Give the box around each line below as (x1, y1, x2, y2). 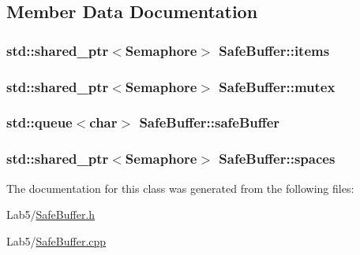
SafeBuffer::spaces (219, 149, 336, 168)
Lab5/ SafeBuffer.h (6, 206, 96, 223)
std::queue (6, 113, 73, 132)
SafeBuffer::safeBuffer (139, 113, 280, 132)
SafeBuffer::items (219, 40, 330, 60)
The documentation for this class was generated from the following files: (6, 179, 354, 196)
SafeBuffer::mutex (219, 76, 336, 96)
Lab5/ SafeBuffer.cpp (6, 232, 107, 249)
